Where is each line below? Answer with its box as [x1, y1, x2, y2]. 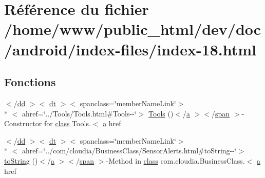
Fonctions [4, 74, 56, 90]
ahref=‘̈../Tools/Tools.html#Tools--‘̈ [22, 108, 137, 118]
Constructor [4, 118, 42, 129]
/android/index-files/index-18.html [4, 38, 257, 60]
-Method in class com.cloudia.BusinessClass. [106, 155, 245, 166]
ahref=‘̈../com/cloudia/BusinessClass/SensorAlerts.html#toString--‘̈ [22, 145, 237, 156]
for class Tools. [44, 118, 91, 129]
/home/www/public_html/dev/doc [4, 18, 261, 39]
